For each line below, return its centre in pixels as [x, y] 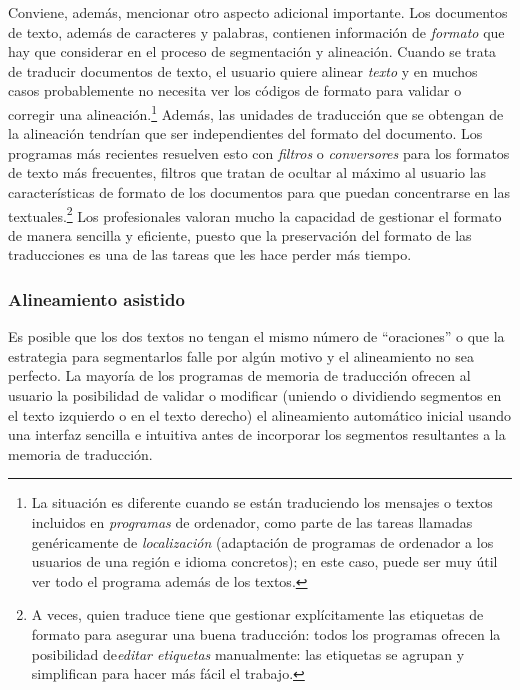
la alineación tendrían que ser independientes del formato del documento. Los [245, 133]
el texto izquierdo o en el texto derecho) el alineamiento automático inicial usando [259, 414]
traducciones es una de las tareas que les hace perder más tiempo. [210, 254]
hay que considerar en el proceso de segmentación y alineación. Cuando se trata [252, 51]
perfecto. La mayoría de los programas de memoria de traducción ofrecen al [239, 375]
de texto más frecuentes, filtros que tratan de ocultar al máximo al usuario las [247, 172]
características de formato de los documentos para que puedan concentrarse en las [259, 192]
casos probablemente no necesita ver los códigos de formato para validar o [235, 90]
